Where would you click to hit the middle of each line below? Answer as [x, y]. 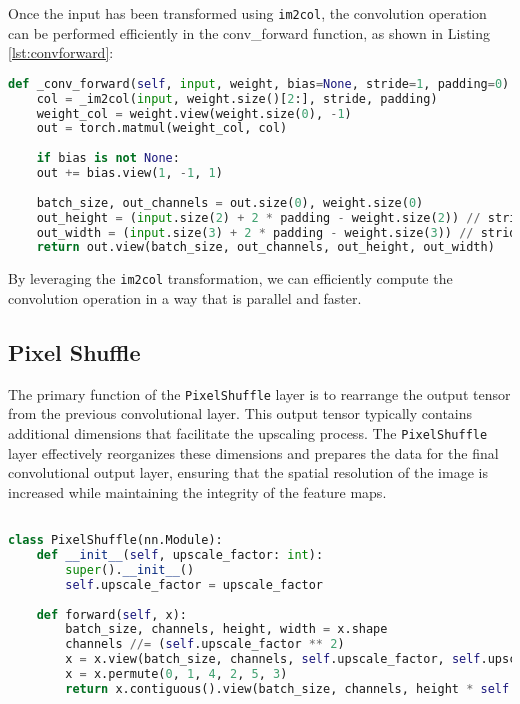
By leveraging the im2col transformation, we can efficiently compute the [230, 278]
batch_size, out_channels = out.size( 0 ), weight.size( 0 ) [230, 202]
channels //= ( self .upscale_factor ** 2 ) [205, 644]
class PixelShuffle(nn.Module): [115, 540]
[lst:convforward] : [61, 52]
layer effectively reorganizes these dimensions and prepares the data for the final [253, 452]
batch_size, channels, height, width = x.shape [226, 629]
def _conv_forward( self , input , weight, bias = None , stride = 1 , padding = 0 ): [262, 83]
